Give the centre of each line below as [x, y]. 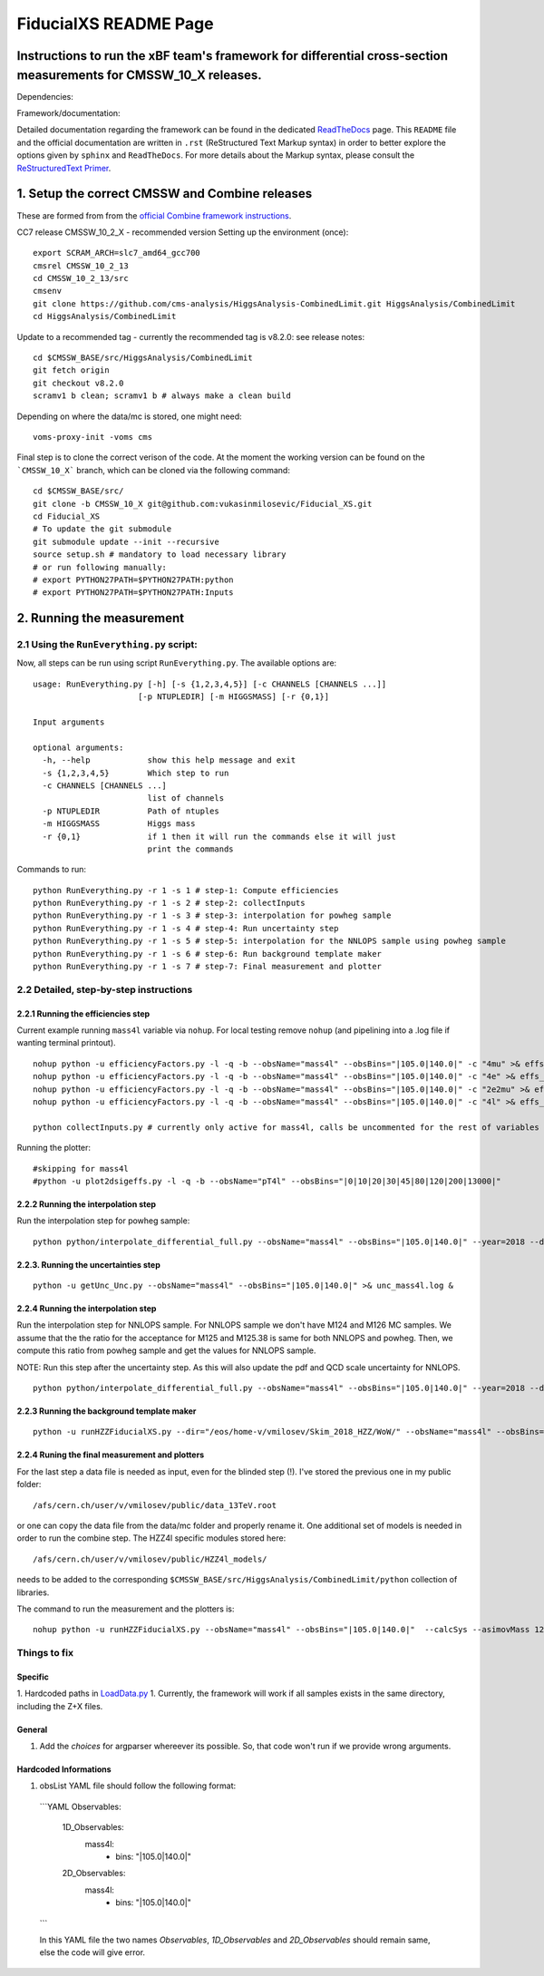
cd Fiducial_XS [67, 516]
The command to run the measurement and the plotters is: [126, 1609]
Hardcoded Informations [64, 1769]
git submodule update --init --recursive [126, 541]
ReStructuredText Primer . [64, 168]
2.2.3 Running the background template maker [107, 1411]
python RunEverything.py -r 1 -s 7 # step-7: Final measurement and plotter [208, 967]
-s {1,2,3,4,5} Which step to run [136, 773]
